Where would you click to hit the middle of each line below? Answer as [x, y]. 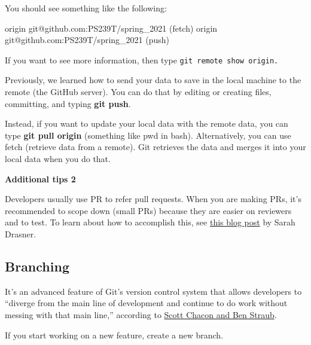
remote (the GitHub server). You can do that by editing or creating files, [138, 92]
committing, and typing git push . [68, 103]
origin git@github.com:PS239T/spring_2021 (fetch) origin [111, 28]
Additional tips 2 [40, 178]
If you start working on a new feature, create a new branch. [114, 335]
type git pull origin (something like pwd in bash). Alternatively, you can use [148, 135]
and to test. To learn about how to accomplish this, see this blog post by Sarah [150, 222]
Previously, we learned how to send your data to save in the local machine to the [153, 80]
